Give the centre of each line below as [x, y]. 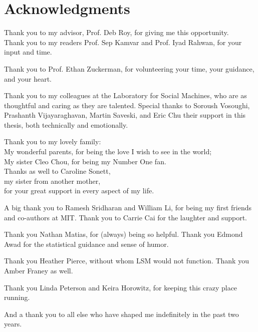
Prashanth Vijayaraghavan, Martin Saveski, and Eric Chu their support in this [125, 115]
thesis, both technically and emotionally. [66, 124]
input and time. [28, 52]
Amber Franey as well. [39, 270]
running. [17, 297]
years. [13, 324]
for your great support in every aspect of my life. [79, 191]
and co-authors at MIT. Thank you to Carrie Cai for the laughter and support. [125, 217]
